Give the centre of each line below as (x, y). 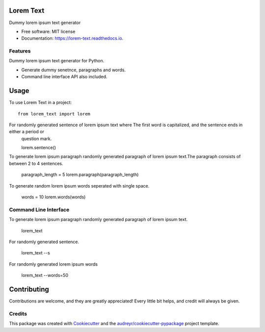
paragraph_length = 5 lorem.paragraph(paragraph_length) (80, 175)
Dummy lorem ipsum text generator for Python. (57, 61)
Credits (18, 313)
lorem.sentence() (39, 148)
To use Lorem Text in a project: (40, 103)
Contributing (29, 289)
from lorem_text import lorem (54, 114)
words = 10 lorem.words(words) (53, 197)
